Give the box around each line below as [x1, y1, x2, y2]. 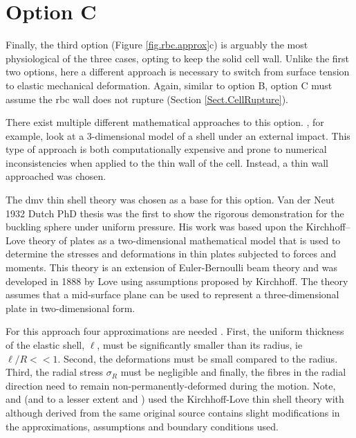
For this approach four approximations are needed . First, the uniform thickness [6, 324, 344, 338]
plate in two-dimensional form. [6, 300, 135, 315]
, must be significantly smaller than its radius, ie [97, 338, 303, 352]
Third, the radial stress [6, 365, 104, 379]
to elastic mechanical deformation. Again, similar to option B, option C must [6, 77, 332, 92]
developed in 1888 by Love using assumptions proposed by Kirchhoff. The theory [6, 273, 348, 288]
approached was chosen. [6, 169, 106, 183]
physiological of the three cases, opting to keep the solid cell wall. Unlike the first [6, 51, 350, 65]
